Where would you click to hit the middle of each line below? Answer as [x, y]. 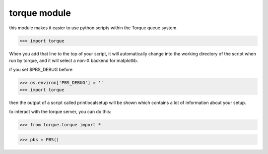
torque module [40, 13]
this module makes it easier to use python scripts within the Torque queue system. [94, 28]
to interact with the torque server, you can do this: [60, 112]
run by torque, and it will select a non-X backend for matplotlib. [74, 60]
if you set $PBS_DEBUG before [41, 70]
